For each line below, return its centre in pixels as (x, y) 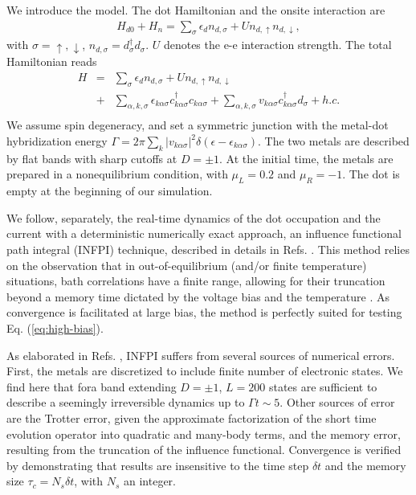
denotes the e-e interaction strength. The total (277, 45)
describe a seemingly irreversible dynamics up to (126, 402)
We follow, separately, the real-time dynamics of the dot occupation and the (194, 217)
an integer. (150, 481)
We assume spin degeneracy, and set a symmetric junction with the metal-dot (198, 125)
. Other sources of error (337, 402)
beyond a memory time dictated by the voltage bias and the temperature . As (198, 296)
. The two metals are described (334, 141)
